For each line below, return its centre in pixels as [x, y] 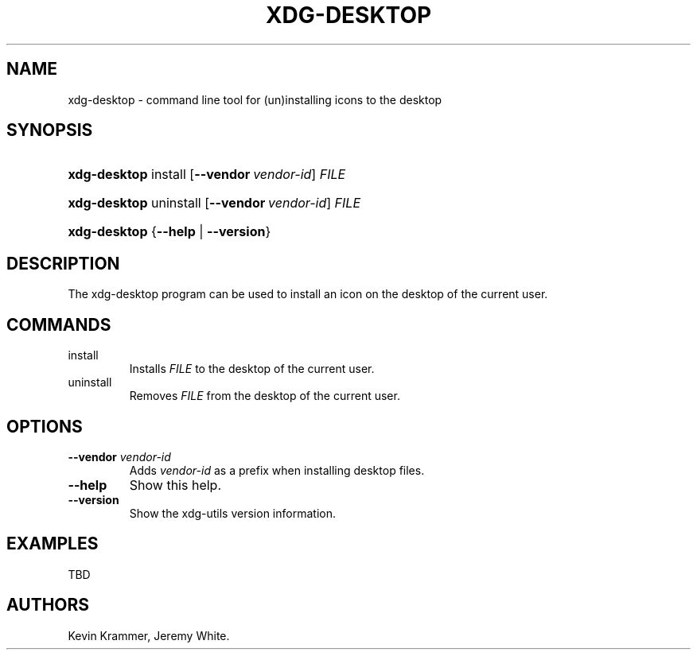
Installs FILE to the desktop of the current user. [252, 369]
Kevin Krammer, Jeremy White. [149, 635]
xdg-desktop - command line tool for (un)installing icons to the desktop [255, 99]
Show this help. [175, 485]
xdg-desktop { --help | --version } [169, 232]
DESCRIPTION [63, 263]
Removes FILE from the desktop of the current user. [265, 396]
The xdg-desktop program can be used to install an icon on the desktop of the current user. [308, 294]
